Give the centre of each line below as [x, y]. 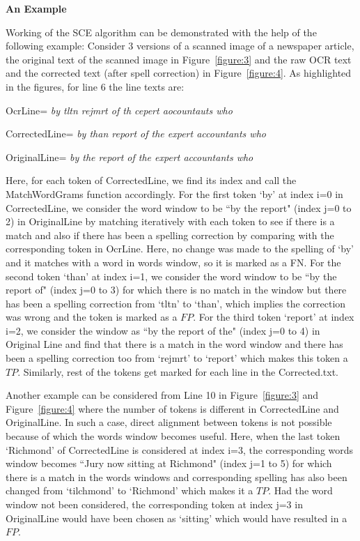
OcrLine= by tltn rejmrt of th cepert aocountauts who [119, 110]
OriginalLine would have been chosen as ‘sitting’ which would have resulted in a [177, 518]
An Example [36, 8]
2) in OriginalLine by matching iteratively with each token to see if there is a [170, 221]
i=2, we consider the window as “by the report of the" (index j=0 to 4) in [163, 330]
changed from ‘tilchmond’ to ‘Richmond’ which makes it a [130, 490]
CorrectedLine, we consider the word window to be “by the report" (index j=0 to [179, 207]
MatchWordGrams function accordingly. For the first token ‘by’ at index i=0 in [174, 193]
